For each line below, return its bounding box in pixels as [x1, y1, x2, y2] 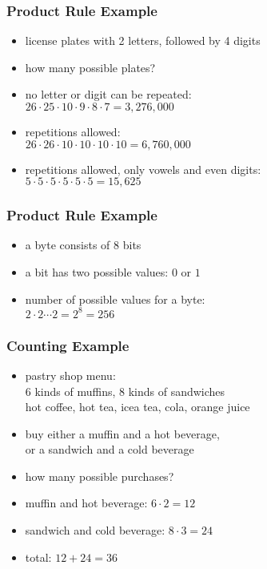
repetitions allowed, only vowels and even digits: [25, 160, 261, 177]
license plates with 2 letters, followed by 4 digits [25, 32, 261, 49]
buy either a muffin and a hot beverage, [25, 425, 220, 442]
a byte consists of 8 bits [25, 236, 141, 253]
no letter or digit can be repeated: [25, 86, 192, 103]
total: [25, 548, 52, 565]
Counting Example [6, 335, 130, 355]
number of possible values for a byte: [25, 290, 205, 307]
